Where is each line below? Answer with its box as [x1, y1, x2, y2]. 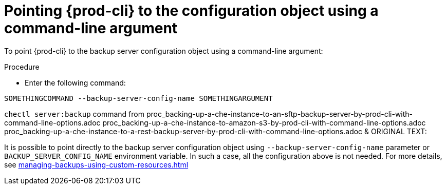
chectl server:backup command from [4, 109, 144, 118]
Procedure [4, 62, 40, 71]
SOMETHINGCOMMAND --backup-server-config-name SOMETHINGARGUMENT [4, 94, 273, 102]
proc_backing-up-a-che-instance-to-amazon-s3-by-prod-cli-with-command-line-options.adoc [102, 118, 426, 127]
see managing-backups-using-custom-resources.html [4, 160, 189, 169]
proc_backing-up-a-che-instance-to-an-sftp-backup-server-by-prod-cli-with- [146, 109, 413, 118]
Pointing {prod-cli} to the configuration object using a [4, 2, 379, 19]
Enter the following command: [25, 78, 126, 87]
